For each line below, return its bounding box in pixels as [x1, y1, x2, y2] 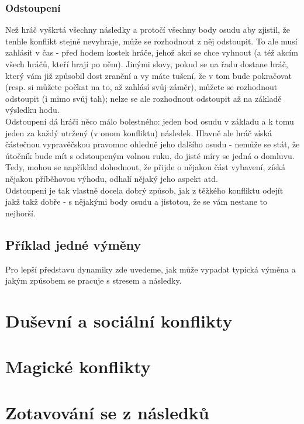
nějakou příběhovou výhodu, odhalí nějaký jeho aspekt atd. [5, 172, 218, 184]
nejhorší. [5, 206, 36, 219]
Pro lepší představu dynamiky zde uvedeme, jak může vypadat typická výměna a [5, 263, 296, 275]
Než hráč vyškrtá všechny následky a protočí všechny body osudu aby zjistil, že [5, 23, 291, 36]
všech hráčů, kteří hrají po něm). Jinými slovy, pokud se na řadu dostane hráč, [5, 58, 288, 70]
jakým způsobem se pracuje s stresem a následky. [5, 274, 182, 287]
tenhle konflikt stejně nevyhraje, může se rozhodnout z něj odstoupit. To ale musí [5, 35, 298, 47]
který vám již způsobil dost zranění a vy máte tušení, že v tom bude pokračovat [5, 69, 292, 81]
